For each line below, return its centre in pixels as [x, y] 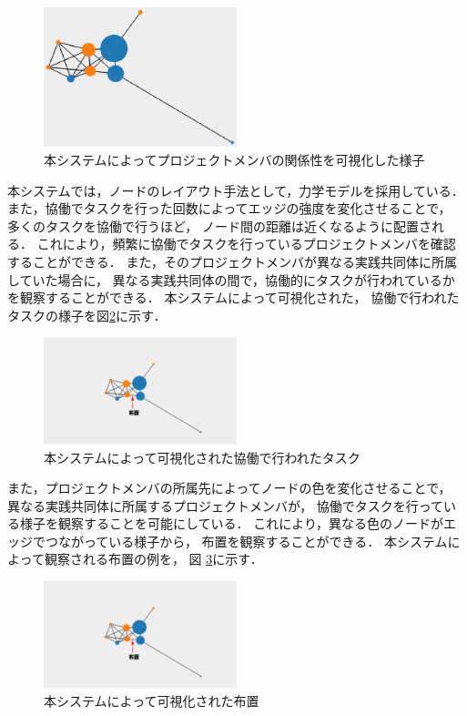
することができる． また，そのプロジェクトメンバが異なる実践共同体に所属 [233, 261]
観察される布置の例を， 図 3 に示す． [153, 559]
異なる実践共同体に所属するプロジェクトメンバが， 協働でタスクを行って [226, 505]
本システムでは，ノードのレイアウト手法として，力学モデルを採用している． [236, 190]
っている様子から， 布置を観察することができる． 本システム [265, 541]
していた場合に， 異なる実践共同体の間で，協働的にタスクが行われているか [231, 279]
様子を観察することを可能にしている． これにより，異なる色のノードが [231, 523]
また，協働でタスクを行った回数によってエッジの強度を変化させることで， [229, 208]
